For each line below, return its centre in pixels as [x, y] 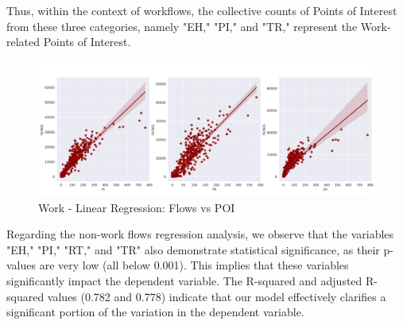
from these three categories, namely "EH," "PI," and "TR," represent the [182, 26]
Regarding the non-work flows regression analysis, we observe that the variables [200, 234]
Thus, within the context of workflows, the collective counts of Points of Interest [202, 10]
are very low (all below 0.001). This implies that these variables [194, 265]
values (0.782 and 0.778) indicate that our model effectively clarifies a [217, 296]
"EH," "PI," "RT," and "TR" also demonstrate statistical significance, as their [193, 249]
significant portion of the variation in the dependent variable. [155, 312]
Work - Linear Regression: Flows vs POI [137, 207]
